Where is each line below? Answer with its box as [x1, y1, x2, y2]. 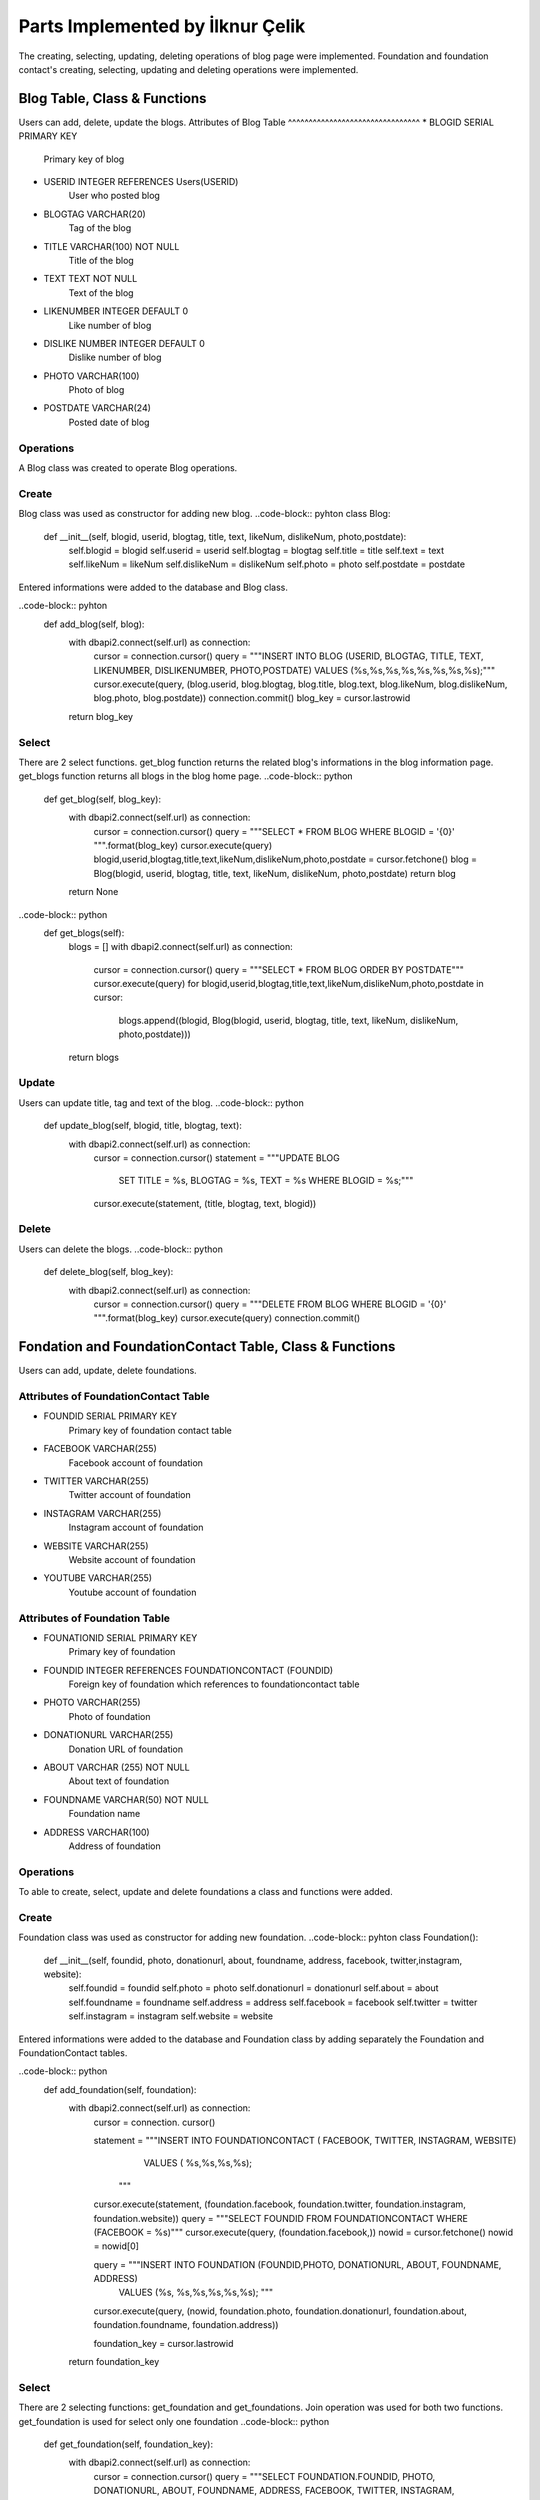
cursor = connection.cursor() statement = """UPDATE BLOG [93, 1151, 340, 1164]
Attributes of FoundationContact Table [18, 1390, 210, 1404]
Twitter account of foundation [68, 1489, 192, 1501]
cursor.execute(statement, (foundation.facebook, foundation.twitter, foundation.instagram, [93, 2198, 467, 2210]
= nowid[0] [93, 2240, 140, 2252]
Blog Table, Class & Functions [18, 90, 207, 107]
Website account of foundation [68, 1553, 196, 1565]
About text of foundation [68, 1775, 170, 1787]
